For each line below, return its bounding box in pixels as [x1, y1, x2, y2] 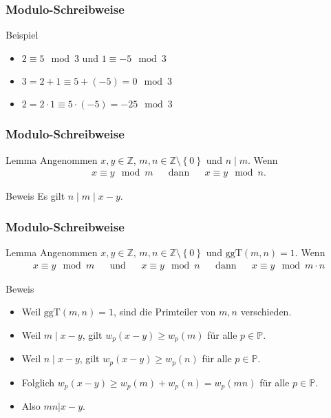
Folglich [21, 375, 55, 389]
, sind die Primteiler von [113, 304, 216, 319]
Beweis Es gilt [6, 189, 65, 203]
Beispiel [6, 28, 39, 42]
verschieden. [240, 304, 292, 319]
